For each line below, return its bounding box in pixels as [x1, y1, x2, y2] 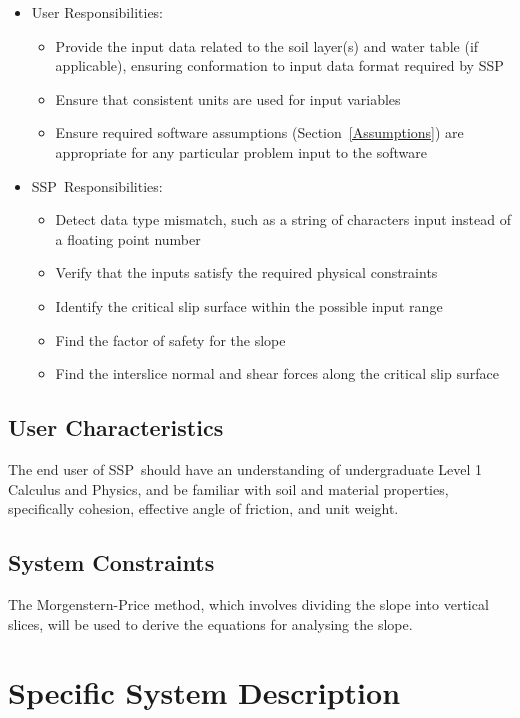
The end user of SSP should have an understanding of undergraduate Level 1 [8, 458, 483, 479]
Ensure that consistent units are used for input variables [55, 88, 401, 109]
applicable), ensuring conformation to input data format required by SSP [55, 55, 504, 76]
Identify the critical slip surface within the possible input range [55, 295, 443, 316]
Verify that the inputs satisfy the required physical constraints [55, 262, 438, 283]
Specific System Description [8, 672, 401, 713]
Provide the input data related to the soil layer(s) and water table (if [55, 35, 479, 56]
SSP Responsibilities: [31, 175, 163, 196]
